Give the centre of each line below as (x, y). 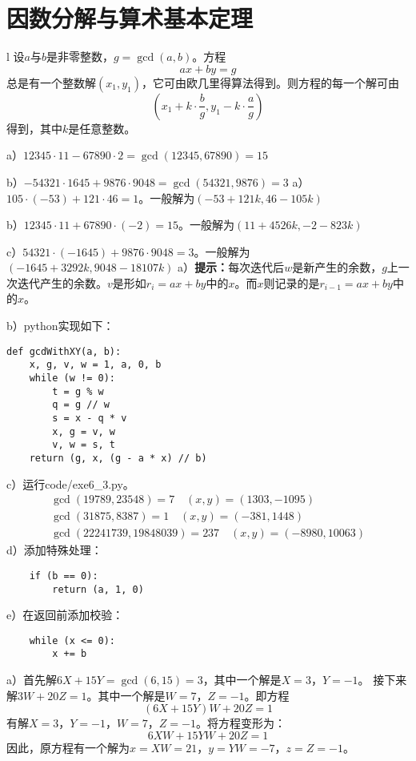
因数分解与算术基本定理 (130, 18)
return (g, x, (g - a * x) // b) (118, 458)
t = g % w (78, 391)
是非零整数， (80, 56)
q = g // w (81, 405)
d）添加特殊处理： (54, 550)
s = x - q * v (90, 418)
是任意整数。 (102, 128)
